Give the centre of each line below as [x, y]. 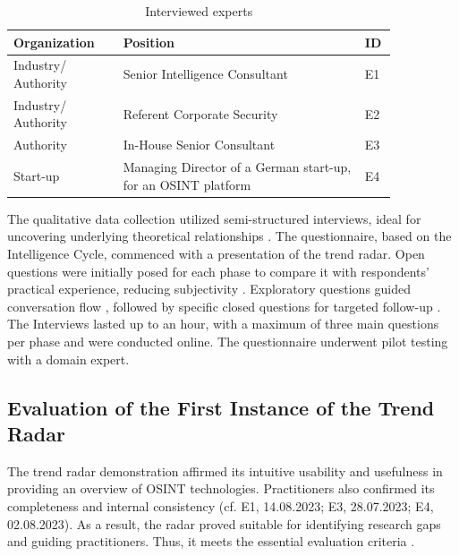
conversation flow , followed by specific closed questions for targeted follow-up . [224, 306]
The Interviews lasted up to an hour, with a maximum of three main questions [223, 324]
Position [149, 42]
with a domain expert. [68, 359]
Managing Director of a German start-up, [237, 167]
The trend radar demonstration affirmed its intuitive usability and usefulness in [225, 470]
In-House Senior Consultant [199, 145]
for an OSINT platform [187, 184]
